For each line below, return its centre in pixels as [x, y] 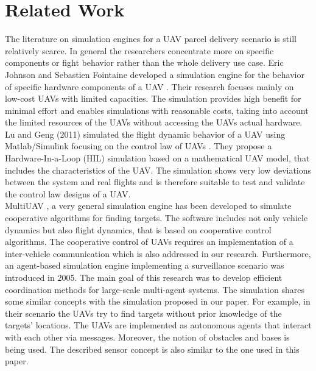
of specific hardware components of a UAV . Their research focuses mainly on [149, 86]
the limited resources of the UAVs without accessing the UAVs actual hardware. [154, 122]
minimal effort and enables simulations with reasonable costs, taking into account [157, 110]
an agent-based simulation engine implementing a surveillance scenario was [145, 265]
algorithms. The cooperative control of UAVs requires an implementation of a [149, 242]
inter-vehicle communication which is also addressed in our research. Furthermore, [158, 253]
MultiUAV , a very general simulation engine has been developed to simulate [148, 206]
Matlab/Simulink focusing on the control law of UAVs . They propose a [139, 146]
